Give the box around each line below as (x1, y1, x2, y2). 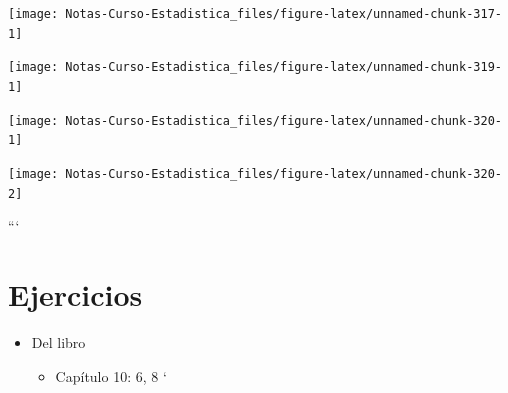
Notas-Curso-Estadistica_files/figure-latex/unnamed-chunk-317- (65, 7, 502, 21)
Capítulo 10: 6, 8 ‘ (55, 365, 167, 386)
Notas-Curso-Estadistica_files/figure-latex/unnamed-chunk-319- (65, 60, 502, 75)
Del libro (31, 331, 86, 352)
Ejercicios (8, 274, 143, 315)
